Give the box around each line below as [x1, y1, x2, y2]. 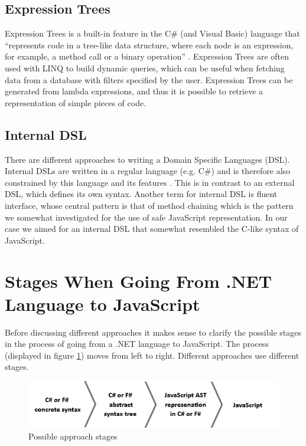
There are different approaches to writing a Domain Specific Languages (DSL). [5, 153, 290, 165]
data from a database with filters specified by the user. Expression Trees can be [5, 73, 293, 86]
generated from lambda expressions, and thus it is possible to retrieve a [5, 85, 263, 97]
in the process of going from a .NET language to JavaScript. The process [5, 337, 269, 350]
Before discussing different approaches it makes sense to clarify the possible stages [5, 326, 302, 338]
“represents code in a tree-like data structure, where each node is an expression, [5, 38, 294, 51]
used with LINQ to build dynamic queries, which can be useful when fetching [5, 61, 285, 74]
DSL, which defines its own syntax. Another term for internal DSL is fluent [5, 188, 278, 200]
